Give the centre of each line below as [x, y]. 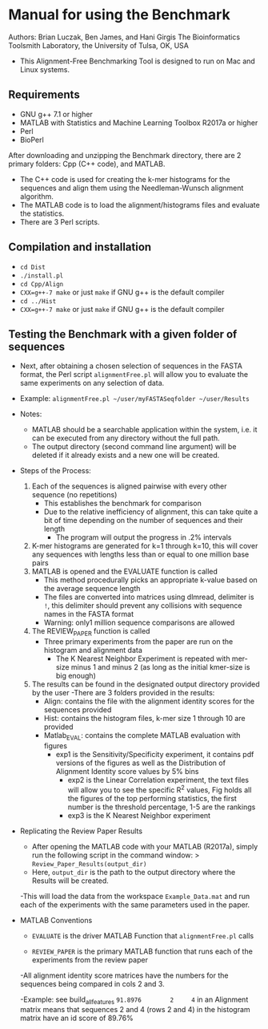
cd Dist [32, 267]
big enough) [76, 676]
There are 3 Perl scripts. [60, 221]
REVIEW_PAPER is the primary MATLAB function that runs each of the [142, 951]
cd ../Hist [38, 301]
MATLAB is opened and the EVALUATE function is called [125, 572]
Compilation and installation [80, 247]
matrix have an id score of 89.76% [76, 1018]
